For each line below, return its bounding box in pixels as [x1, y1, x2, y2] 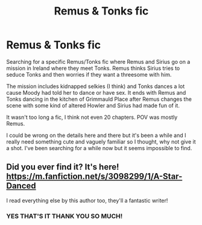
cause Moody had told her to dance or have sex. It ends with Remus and [6, 89, 186, 96]
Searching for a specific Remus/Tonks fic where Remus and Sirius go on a [6, 58, 191, 65]
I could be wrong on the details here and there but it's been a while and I [6, 132, 186, 139]
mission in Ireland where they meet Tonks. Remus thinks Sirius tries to [6, 65, 180, 72]
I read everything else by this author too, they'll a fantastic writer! [6, 197, 168, 204]
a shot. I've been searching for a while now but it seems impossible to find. [6, 144, 192, 151]
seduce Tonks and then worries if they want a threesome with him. [6, 71, 172, 78]
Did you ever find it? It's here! [6, 162, 119, 173]
